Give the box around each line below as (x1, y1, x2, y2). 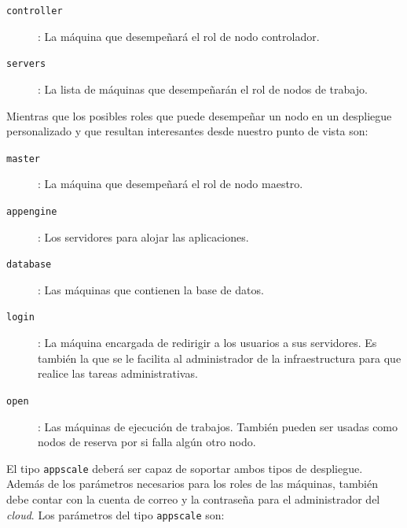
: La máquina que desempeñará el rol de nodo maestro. (38, 175, 303, 192)
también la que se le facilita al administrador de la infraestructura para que (38, 349, 401, 366)
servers (6, 58, 46, 70)
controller (6, 6, 63, 17)
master (6, 153, 40, 164)
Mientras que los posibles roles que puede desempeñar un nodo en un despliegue (6, 107, 392, 124)
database (6, 259, 52, 271)
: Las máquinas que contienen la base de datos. (38, 281, 264, 297)
